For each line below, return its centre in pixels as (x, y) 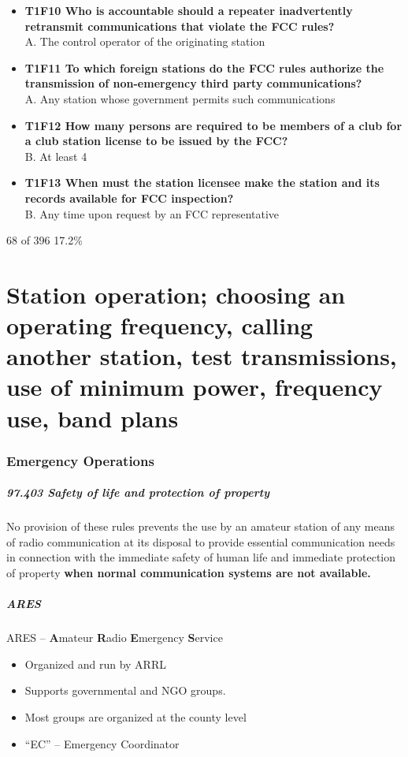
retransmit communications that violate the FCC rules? (180, 26)
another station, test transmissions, (202, 356)
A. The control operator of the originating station (145, 41)
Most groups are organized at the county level (135, 716)
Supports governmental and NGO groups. (125, 690)
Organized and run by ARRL (95, 664)
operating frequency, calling (160, 325)
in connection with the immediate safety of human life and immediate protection (201, 557)
